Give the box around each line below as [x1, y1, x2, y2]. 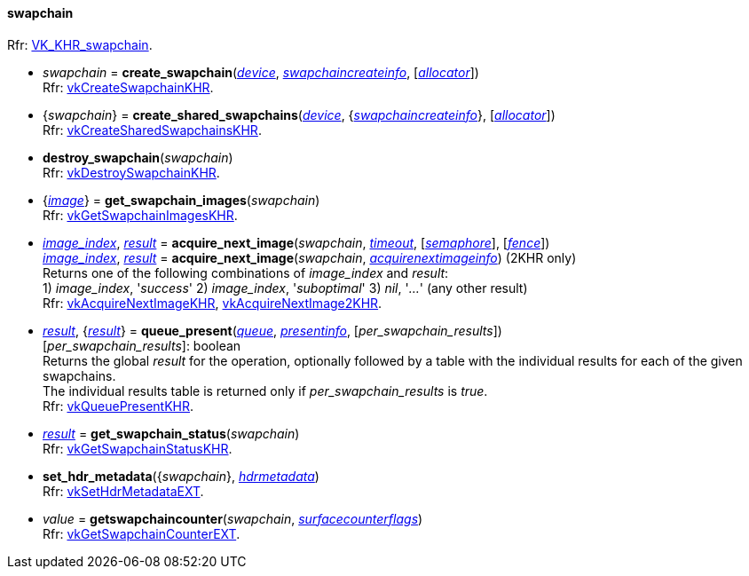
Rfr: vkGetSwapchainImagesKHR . [43, 207, 238, 223]
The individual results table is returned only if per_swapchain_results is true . [43, 383, 488, 398]
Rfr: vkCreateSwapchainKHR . [43, 79, 214, 95]
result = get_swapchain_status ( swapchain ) [43, 425, 300, 441]
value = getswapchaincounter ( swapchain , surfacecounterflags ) [43, 510, 423, 526]
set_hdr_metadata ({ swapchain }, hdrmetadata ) [43, 468, 319, 484]
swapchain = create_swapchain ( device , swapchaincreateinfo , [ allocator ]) [43, 64, 479, 80]
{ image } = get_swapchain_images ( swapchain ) [43, 192, 320, 208]
